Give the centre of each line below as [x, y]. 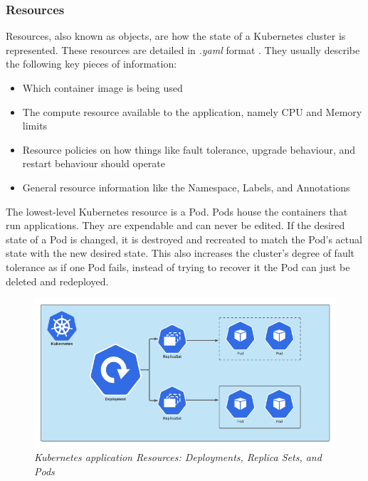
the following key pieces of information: [91, 64]
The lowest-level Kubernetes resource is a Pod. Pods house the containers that [177, 211]
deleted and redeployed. [57, 281]
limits [35, 126]
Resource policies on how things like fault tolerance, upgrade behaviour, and [189, 149]
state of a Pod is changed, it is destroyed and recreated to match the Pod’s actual [184, 239]
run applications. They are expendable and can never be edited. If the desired [175, 225]
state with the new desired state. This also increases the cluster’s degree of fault [180, 253]
